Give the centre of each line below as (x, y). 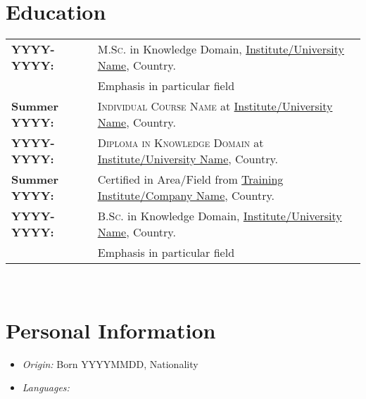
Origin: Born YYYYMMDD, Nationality (110, 363)
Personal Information (111, 330)
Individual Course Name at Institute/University (215, 106)
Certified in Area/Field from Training (190, 179)
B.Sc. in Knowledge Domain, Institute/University (220, 216)
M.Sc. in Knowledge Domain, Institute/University (221, 49)
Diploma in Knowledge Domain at (181, 143)
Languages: (46, 387)
